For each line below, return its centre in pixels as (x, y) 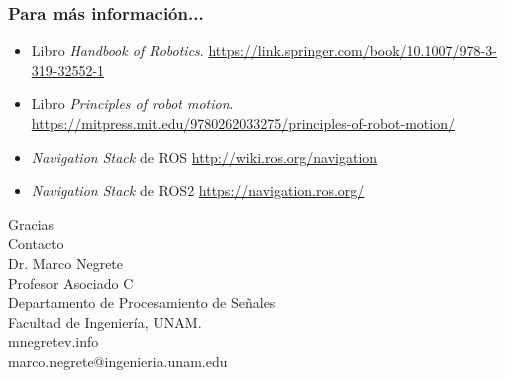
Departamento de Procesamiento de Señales (142, 302)
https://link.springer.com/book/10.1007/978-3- (352, 50)
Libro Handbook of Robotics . (117, 50)
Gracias (31, 223)
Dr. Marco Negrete (66, 262)
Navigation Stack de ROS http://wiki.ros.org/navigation (204, 156)
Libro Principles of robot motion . (132, 103)
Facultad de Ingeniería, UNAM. (105, 321)
